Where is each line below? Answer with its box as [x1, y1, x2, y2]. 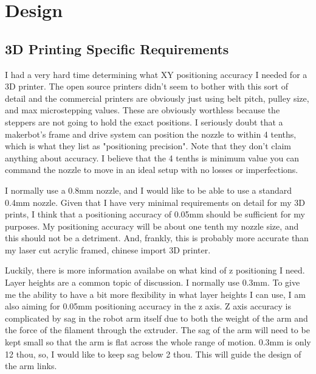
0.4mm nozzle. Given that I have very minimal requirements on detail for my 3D [5, 196, 305, 208]
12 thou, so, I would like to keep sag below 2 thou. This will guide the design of [5, 347, 301, 360]
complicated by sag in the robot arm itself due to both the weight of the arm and [5, 311, 308, 324]
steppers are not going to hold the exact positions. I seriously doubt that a [5, 115, 283, 128]
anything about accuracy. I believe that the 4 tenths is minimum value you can [5, 151, 299, 164]
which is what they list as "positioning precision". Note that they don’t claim [5, 139, 291, 152]
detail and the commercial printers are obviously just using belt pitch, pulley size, [5, 91, 309, 104]
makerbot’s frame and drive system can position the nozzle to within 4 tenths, [5, 127, 297, 140]
